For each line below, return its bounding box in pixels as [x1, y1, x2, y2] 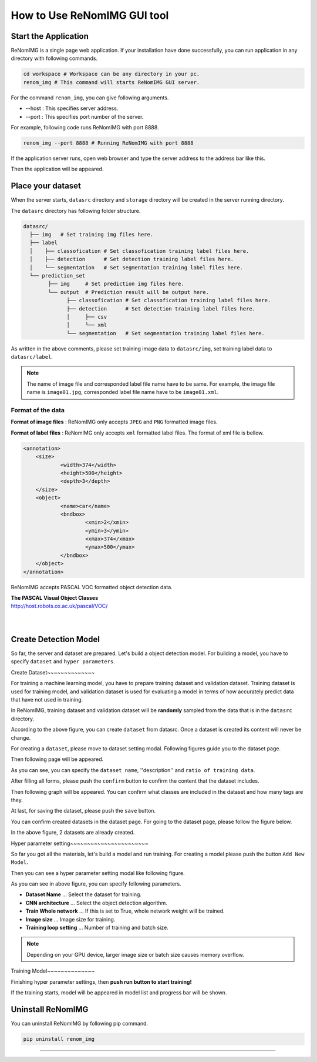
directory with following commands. [11, 55, 98, 62]
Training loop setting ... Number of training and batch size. [25, 924, 168, 931]
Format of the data [11, 406, 65, 415]
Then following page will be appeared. [11, 756, 104, 763]
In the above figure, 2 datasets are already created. [11, 829, 135, 836]
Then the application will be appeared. [11, 165, 104, 173]
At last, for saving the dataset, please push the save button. [11, 807, 156, 814]
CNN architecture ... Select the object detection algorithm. [25, 899, 167, 906]
